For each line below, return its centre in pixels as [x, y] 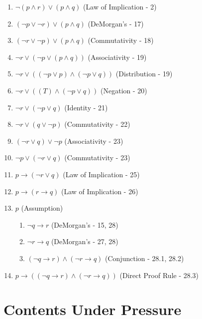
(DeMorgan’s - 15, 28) [85, 224]
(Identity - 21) [86, 107]
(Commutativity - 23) [97, 158]
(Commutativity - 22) [97, 124]
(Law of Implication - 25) [101, 174]
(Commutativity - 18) [121, 40]
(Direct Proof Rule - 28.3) [159, 275]
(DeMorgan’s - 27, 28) [85, 241]
